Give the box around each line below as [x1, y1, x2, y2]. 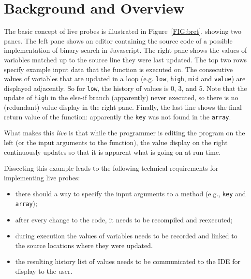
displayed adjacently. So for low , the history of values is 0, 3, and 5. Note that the [4, 83, 247, 93]
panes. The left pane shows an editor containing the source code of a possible [4, 35, 233, 45]
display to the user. [15, 265, 73, 276]
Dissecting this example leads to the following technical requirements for [4, 163, 219, 173]
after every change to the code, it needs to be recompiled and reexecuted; [15, 214, 233, 224]
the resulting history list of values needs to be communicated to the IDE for [15, 256, 241, 266]
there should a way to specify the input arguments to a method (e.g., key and [15, 189, 246, 199]
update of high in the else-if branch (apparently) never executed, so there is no [4, 92, 238, 103]
